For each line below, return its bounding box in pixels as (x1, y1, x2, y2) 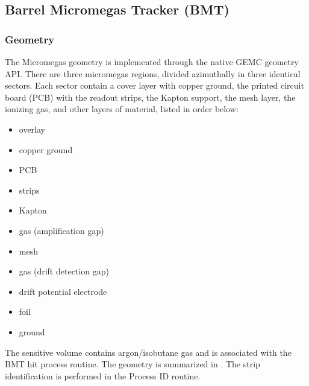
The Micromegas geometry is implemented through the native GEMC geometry (5, 55, 299, 68)
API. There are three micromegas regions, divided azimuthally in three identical (5, 67, 301, 80)
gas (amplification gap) (19, 224, 104, 236)
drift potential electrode (19, 285, 107, 297)
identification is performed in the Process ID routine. (5, 369, 201, 382)
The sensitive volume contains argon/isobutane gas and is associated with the (5, 346, 292, 358)
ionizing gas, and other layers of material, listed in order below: (5, 103, 239, 115)
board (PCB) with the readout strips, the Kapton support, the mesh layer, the (5, 90, 296, 103)
